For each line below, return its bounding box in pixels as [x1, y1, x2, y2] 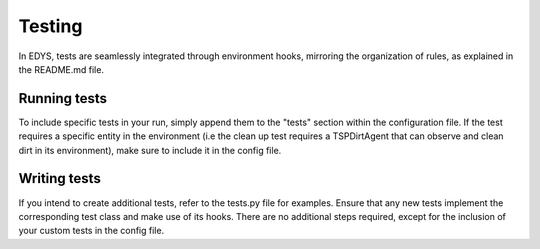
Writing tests [18, 170, 102, 187]
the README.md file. [18, 63, 105, 75]
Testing [18, 15, 83, 37]
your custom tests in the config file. [18, 225, 165, 237]
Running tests [18, 90, 108, 107]
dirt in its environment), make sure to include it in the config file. [18, 144, 282, 156]
